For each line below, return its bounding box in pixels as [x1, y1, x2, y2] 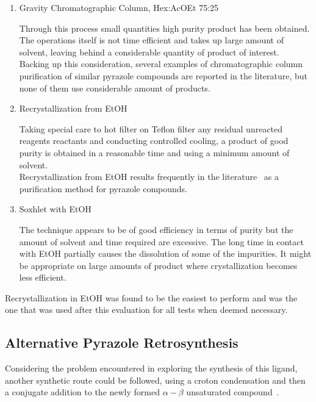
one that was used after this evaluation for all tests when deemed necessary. [5, 303, 288, 316]
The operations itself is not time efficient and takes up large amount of [19, 34, 284, 46]
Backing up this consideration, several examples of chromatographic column [19, 57, 303, 70]
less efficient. [19, 271, 66, 284]
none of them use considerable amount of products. [19, 81, 210, 94]
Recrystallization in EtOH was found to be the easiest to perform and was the [5, 291, 298, 304]
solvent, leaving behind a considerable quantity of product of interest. [19, 45, 279, 58]
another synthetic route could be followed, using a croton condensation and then [5, 373, 306, 386]
